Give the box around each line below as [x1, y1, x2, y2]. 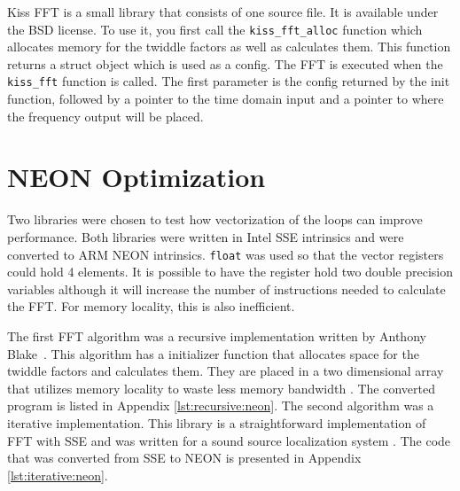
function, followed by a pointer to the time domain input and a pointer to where [7, 90, 444, 108]
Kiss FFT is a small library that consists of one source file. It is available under [7, 3, 439, 20]
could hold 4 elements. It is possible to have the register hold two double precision [7, 262, 453, 281]
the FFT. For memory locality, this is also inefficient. [7, 297, 295, 316]
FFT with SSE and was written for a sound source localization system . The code [7, 431, 451, 449]
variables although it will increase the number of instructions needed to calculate [7, 279, 446, 298]
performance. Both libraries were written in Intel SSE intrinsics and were [7, 228, 404, 245]
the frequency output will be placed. [7, 106, 204, 125]
